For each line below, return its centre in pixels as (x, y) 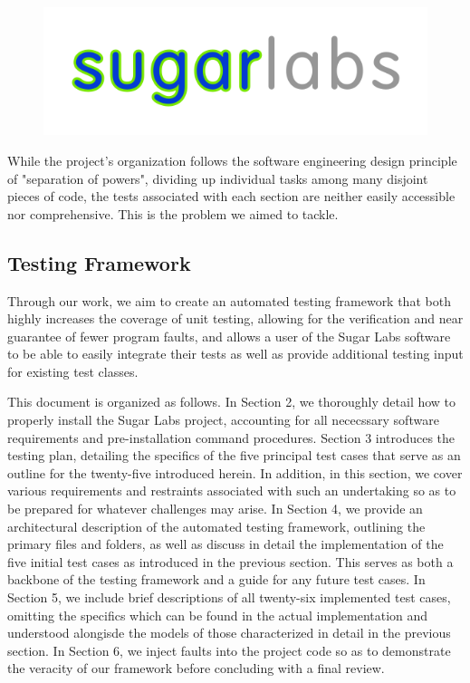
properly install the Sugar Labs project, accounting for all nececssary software (223, 420)
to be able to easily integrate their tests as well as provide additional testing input (235, 354)
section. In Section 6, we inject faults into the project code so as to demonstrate (229, 650)
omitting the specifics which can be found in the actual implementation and (218, 615)
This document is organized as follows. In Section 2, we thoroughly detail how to (232, 402)
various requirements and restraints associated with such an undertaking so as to (232, 491)
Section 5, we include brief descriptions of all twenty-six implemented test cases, (229, 597)
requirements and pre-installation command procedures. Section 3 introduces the (231, 437)
